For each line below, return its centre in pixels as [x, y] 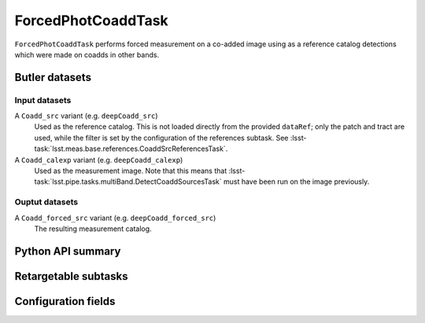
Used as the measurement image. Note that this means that [131, 171]
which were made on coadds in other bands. [87, 54]
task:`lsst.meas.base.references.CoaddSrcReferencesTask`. [131, 149]
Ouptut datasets [46, 202]
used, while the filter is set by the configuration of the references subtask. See [161, 138]
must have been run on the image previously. [296, 182]
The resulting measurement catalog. [93, 229]
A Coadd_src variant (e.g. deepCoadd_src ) [86, 116]
